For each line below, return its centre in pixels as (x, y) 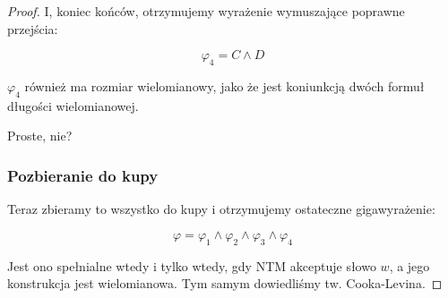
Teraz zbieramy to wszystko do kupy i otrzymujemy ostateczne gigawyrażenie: (221, 209)
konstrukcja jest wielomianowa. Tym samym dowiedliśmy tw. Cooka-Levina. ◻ (225, 283)
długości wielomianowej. (73, 105)
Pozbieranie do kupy (83, 175)
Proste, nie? (40, 136)
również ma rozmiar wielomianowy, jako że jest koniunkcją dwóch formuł (224, 85)
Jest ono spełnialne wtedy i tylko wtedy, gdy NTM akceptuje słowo (192, 265)
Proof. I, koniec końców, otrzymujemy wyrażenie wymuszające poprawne (206, 11)
